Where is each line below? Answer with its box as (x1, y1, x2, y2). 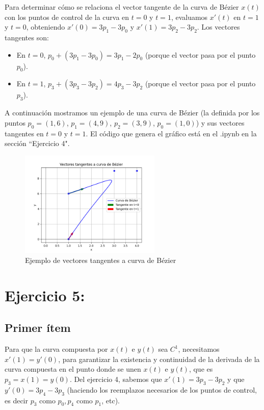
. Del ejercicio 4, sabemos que (69, 374, 162, 384)
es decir (5, 395, 28, 405)
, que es (189, 364, 213, 374)
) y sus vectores (196, 117, 245, 128)
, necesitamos (178, 344, 220, 354)
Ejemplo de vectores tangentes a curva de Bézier (25, 255, 176, 266)
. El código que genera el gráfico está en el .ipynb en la (86, 128, 257, 138)
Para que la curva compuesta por (5, 344, 108, 354)
